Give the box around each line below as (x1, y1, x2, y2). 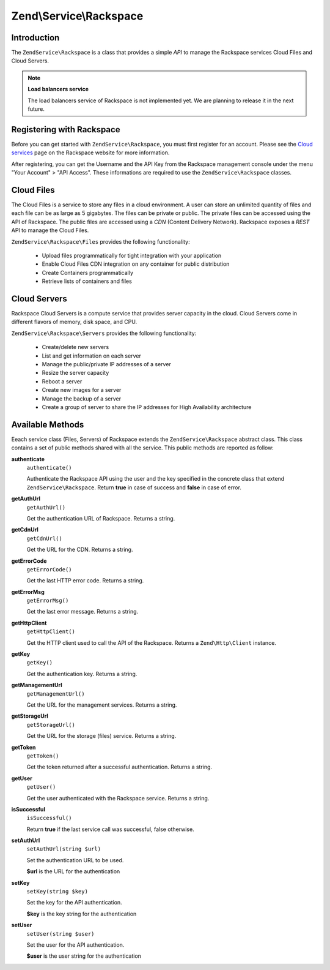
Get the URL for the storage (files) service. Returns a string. (26, 732, 177, 740)
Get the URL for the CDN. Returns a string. (26, 546, 133, 554)
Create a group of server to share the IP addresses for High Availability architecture (42, 403, 252, 410)
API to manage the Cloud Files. (11, 227, 89, 234)
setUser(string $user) (26, 930, 95, 937)
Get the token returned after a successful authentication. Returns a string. (26, 763, 213, 771)
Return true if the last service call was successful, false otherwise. (26, 825, 195, 833)
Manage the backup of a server (42, 395, 122, 402)
